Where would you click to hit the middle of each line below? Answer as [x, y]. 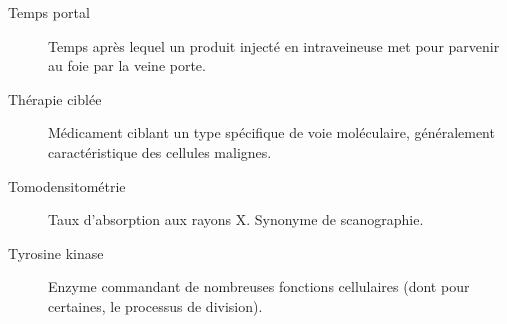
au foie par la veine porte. [127, 65]
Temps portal [49, 12]
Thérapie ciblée [55, 98]
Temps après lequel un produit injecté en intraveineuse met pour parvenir [274, 45]
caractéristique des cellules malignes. [160, 151]
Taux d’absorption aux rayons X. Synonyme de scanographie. [236, 219]
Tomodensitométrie [67, 185]
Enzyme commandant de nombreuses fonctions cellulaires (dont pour [259, 286]
